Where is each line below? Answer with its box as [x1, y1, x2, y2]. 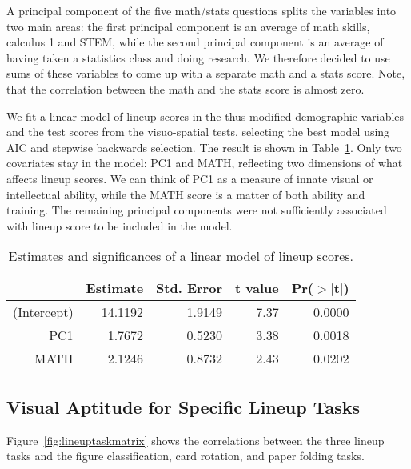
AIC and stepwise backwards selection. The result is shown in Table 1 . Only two [6, 138, 402, 155]
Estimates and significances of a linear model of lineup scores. [8, 247, 354, 266]
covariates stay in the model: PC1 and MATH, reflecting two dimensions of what [6, 154, 403, 171]
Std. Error [156, 279, 222, 298]
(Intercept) [13, 303, 74, 322]
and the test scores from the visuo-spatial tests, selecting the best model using [6, 123, 390, 140]
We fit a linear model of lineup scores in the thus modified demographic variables [6, 107, 405, 124]
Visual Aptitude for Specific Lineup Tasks [6, 394, 361, 419]
